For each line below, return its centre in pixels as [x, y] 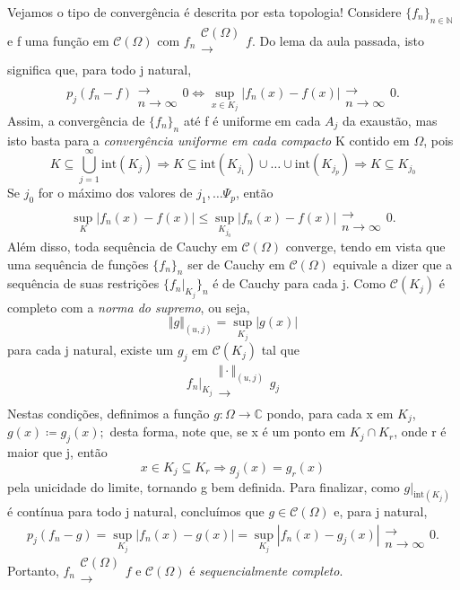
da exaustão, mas [390, 120]
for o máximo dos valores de [115, 193]
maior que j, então [57, 452]
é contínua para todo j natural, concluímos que [136, 511]
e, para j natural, [381, 511]
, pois [438, 140]
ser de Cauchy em [236, 264]
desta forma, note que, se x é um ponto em [228, 431]
